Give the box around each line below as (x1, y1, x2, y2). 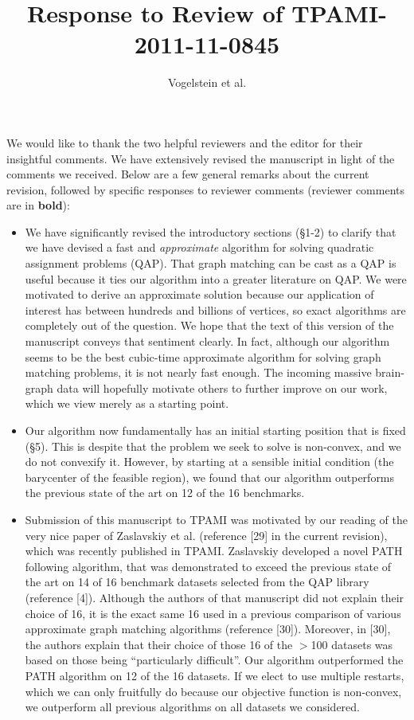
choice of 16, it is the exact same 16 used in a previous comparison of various (25, 605, 401, 621)
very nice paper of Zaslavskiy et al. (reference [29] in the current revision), (25, 526, 388, 543)
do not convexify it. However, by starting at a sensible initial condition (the (25, 453, 394, 470)
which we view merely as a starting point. (25, 395, 229, 412)
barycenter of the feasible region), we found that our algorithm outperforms (25, 468, 395, 485)
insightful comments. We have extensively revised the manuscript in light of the (6, 150, 395, 166)
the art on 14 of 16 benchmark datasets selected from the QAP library (25, 573, 369, 590)
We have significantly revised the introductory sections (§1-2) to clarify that (25, 223, 396, 240)
